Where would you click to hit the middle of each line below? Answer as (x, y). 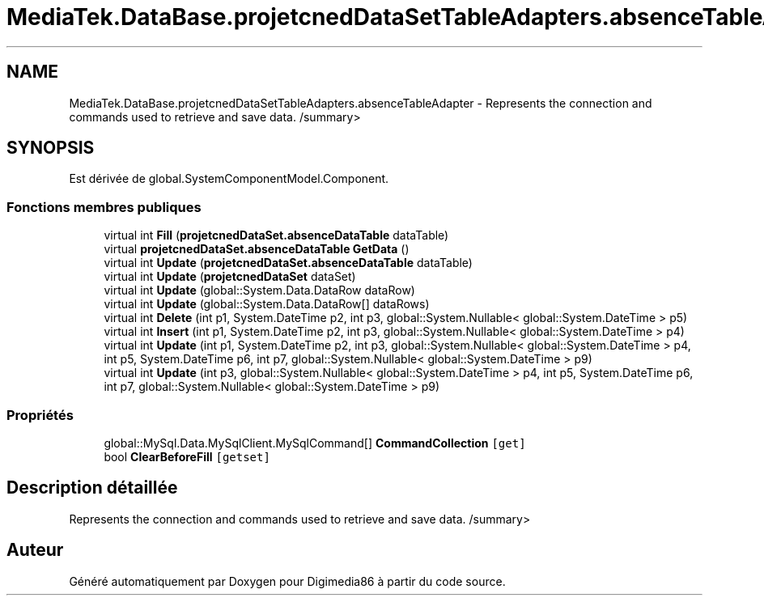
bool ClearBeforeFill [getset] (187, 456)
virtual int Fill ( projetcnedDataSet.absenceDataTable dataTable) (276, 235)
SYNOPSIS (51, 148)
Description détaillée (92, 488)
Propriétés (40, 415)
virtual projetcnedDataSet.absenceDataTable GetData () (257, 249)
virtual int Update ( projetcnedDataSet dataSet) (230, 277)
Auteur (35, 550)
